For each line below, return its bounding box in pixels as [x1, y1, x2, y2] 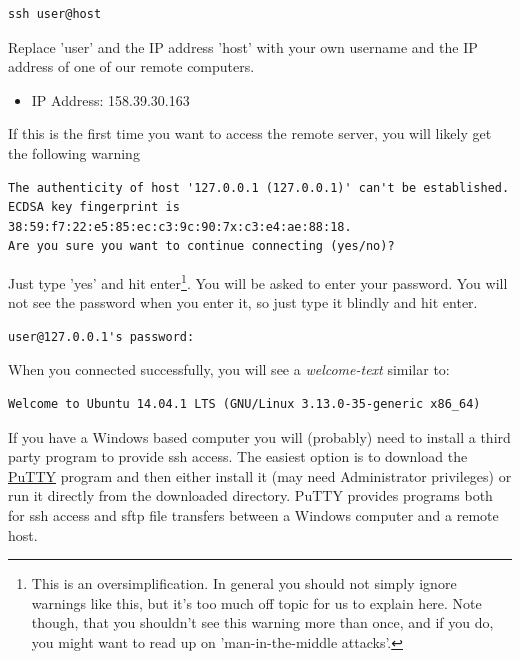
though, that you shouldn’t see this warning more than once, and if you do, [31, 612, 494, 633]
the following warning [8, 142, 140, 163]
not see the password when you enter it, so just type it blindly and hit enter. [8, 292, 478, 313]
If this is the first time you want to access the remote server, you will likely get [8, 123, 492, 144]
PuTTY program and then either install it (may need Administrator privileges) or [8, 465, 512, 486]
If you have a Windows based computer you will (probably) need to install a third [8, 426, 511, 447]
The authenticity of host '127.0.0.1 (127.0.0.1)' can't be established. [8, 180, 510, 195]
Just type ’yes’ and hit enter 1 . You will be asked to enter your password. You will [8, 269, 508, 293]
